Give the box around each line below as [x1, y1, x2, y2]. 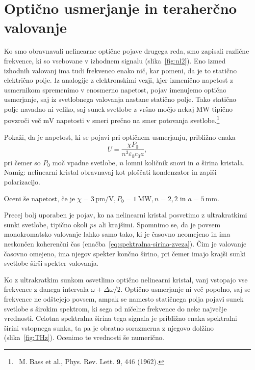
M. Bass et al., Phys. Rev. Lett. [19, 356, 115, 366]
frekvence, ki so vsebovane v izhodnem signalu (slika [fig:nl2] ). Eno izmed [4, 55, 226, 65]
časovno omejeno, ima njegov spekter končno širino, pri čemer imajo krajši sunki [4, 248, 246, 258]
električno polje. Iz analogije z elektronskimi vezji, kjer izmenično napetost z [4, 75, 233, 85]
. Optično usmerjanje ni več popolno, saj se [120, 284, 251, 294]
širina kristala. [202, 157, 245, 167]
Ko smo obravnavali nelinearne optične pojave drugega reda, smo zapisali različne [4, 46, 249, 56]
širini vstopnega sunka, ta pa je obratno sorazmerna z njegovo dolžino [4, 322, 214, 333]
